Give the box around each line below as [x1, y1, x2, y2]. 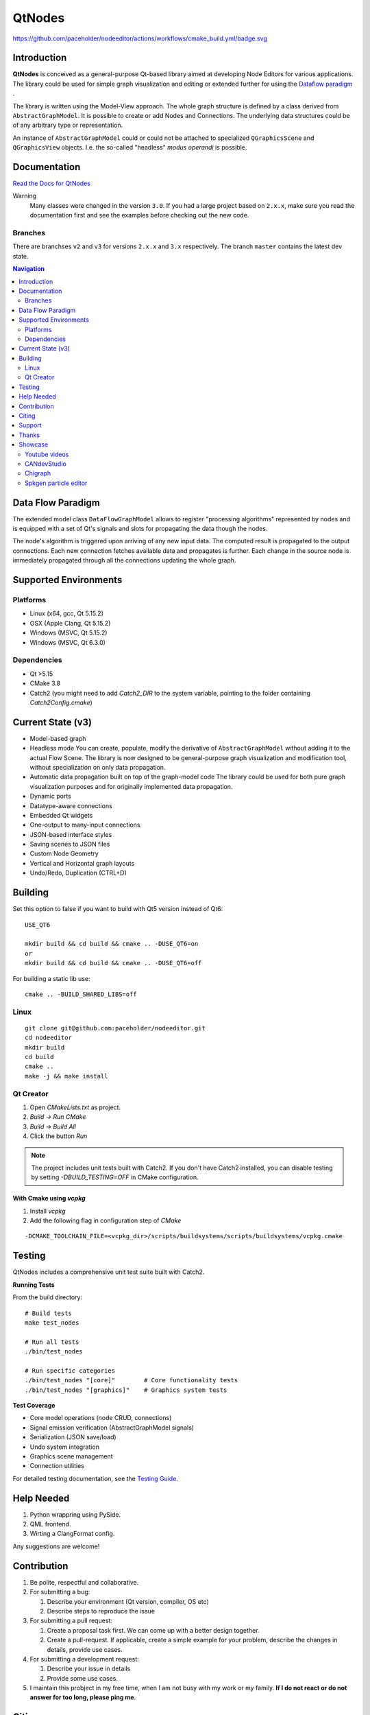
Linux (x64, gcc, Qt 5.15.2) [29, 609, 104, 617]
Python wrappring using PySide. [29, 1510, 121, 1519]
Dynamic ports [29, 792, 71, 801]
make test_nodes [25, 1318, 79, 1327]
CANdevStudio [25, 460, 66, 468]
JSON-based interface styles [29, 830, 112, 838]
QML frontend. [29, 1520, 71, 1528]
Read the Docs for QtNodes [12, 179, 90, 188]
